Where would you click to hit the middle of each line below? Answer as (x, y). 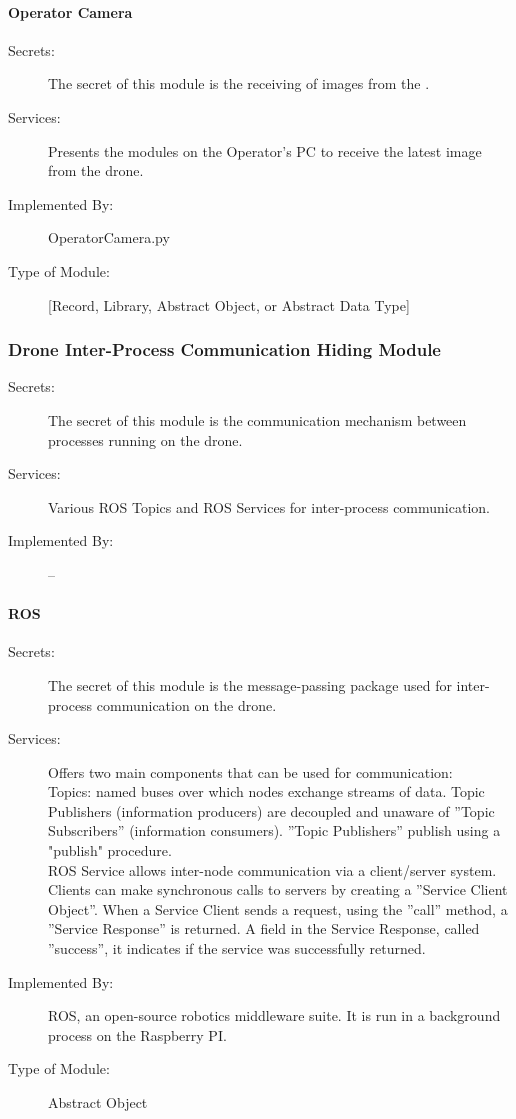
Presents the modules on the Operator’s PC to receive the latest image (265, 150)
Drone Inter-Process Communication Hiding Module (224, 349)
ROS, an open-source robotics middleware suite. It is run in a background (274, 1015)
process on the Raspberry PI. (137, 1034)
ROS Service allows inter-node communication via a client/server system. (272, 869)
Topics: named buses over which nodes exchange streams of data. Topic (266, 791)
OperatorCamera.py (109, 237)
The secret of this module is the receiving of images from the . (239, 83)
